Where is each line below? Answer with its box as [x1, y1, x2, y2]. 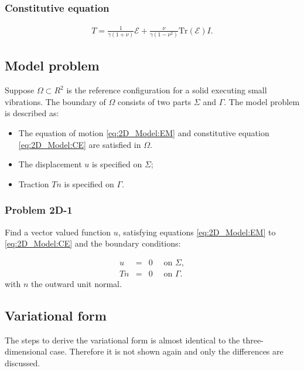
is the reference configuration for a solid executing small [66, 84, 267, 96]
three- [242, 333, 264, 346]
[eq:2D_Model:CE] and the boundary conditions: [5, 237, 181, 249]
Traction [18, 177, 49, 190]
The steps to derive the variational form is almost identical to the [5, 333, 240, 346]
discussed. [5, 356, 40, 369]
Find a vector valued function [5, 225, 111, 238]
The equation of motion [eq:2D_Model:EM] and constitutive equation [18, 127, 269, 139]
